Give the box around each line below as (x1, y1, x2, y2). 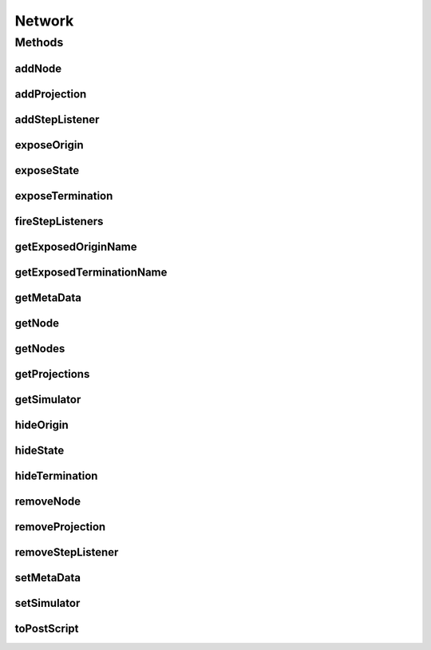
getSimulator (14, 392, 81, 406)
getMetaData (14, 291, 81, 304)
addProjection (14, 87, 87, 101)
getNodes (14, 342, 65, 355)
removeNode (14, 494, 81, 508)
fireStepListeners (14, 214, 104, 228)
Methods (14, 35, 64, 50)
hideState (14, 443, 65, 457)
